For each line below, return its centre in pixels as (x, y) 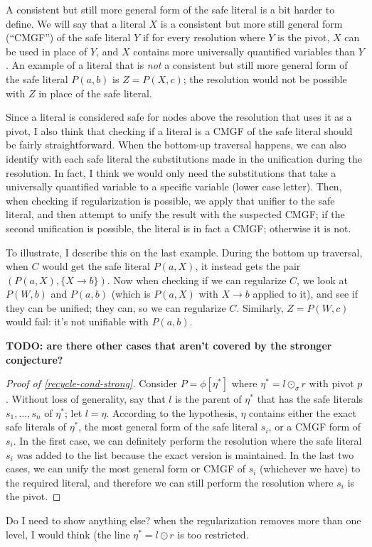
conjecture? (34, 359)
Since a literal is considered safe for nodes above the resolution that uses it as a (179, 117)
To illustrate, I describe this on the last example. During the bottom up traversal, (184, 252)
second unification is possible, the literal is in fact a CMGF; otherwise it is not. (179, 228)
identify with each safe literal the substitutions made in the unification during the (184, 158)
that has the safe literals (310, 399)
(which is (131, 294)
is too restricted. (213, 534)
